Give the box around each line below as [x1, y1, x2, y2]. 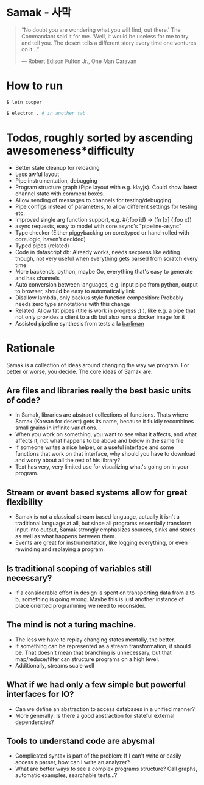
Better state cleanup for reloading [15, 164, 100, 171]
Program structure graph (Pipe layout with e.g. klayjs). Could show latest [15, 183, 197, 191]
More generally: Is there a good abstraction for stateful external [15, 712, 175, 719]
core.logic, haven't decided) [15, 235, 86, 243]
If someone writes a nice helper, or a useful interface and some [15, 444, 174, 451]
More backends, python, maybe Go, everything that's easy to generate [15, 268, 193, 275]
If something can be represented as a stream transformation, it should [15, 642, 191, 649]
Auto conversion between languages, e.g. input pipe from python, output [15, 280, 198, 288]
